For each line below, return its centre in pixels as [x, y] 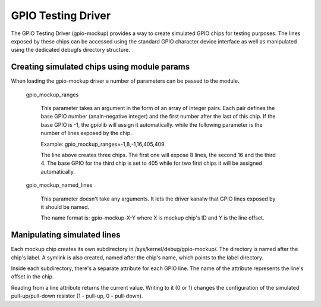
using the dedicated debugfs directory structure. [70, 50]
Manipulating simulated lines [66, 235]
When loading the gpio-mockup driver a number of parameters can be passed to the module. [125, 81]
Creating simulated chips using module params [100, 67]
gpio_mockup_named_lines [59, 185]
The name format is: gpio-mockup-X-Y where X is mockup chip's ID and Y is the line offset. [152, 218]
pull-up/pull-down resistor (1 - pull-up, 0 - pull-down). [77, 296]
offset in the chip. [32, 277]
